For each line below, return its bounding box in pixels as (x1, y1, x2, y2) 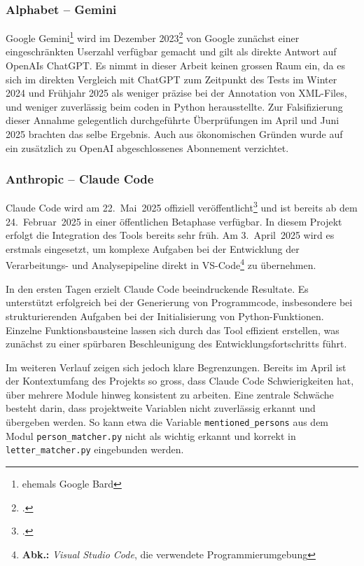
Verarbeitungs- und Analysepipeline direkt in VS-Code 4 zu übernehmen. (6, 256, 316, 272)
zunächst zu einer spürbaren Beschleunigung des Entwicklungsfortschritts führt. (6, 336, 347, 351)
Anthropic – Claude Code (6, 170, 154, 188)
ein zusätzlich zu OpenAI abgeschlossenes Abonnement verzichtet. (6, 140, 289, 155)
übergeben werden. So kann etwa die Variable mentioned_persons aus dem (6, 415, 329, 429)
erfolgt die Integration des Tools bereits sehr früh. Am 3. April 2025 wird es (6, 228, 335, 242)
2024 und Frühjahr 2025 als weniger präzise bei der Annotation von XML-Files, (6, 85, 347, 100)
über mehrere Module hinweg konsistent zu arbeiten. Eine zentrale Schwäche (6, 387, 334, 401)
